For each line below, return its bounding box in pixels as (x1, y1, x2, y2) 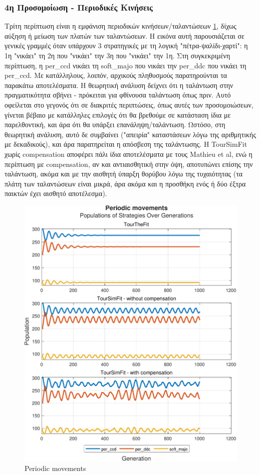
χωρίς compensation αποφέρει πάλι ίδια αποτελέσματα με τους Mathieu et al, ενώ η (5, 148, 252, 159)
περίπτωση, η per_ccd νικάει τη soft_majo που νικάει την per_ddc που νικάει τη (5, 60, 246, 70)
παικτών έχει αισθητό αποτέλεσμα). (5, 188, 107, 199)
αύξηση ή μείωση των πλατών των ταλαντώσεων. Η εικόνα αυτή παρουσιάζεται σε (5, 30, 244, 41)
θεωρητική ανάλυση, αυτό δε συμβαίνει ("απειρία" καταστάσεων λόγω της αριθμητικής (5, 129, 256, 139)
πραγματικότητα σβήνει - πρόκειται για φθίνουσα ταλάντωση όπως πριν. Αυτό (5, 89, 231, 100)
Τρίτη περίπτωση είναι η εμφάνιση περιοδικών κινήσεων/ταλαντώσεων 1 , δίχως (5, 21, 236, 31)
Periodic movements (25, 463, 86, 473)
